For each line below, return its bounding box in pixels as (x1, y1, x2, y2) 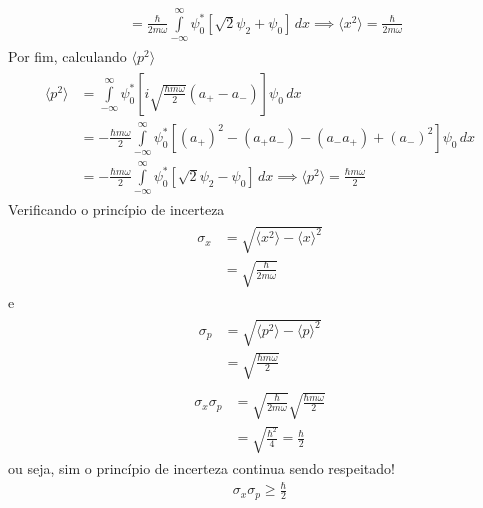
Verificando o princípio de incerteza (8, 199, 225, 220)
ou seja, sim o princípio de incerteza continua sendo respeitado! (8, 458, 395, 479)
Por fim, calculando (8, 46, 127, 67)
